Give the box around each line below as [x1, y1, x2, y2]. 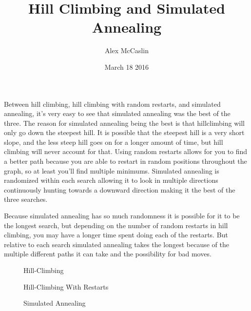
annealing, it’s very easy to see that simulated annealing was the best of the [4, 108, 231, 118]
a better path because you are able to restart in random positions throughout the [4, 156, 247, 166]
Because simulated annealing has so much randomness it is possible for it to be [4, 211, 240, 221]
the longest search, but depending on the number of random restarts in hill [4, 220, 228, 230]
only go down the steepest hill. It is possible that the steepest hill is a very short [4, 127, 245, 137]
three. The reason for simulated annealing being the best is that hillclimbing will [4, 117, 245, 128]
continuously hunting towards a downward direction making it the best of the [4, 184, 235, 194]
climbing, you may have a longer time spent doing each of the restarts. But [4, 230, 228, 240]
